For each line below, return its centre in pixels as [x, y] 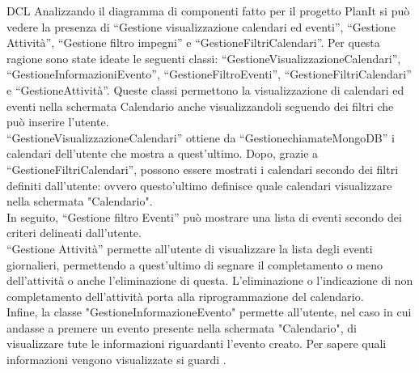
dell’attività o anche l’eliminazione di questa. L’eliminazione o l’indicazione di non [210, 280]
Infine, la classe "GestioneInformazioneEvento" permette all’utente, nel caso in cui [209, 312]
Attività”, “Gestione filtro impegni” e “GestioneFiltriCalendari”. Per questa [193, 42]
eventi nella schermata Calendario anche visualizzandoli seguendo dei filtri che [200, 106]
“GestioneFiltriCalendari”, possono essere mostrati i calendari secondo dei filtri [203, 169]
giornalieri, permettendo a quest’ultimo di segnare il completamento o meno [195, 264]
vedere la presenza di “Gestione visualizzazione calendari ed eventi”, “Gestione [201, 26]
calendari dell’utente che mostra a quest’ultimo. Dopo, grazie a [163, 153]
